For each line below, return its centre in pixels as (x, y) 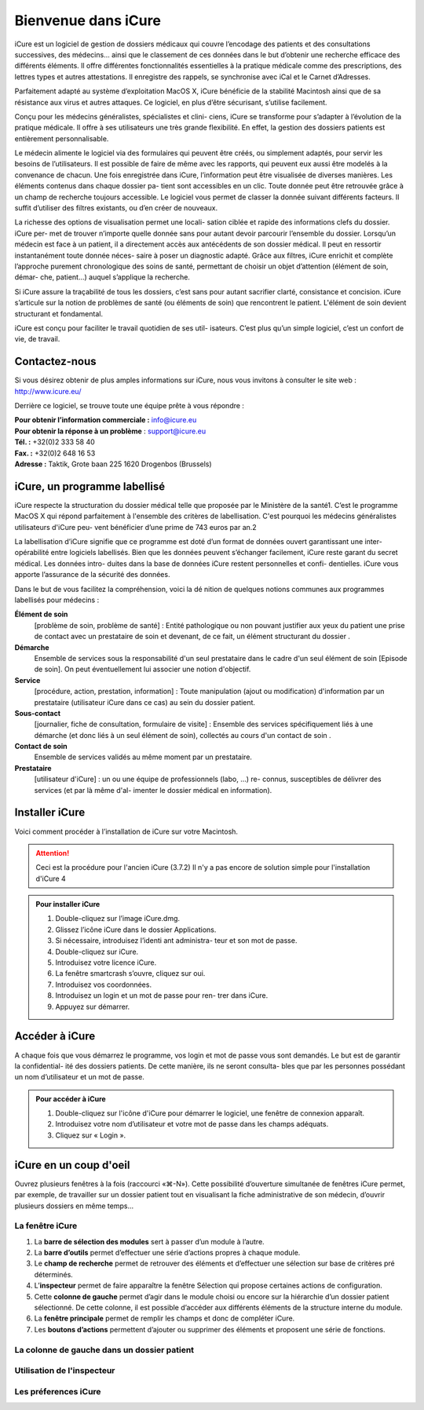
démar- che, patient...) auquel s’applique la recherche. (102, 277)
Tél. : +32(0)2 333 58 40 (55, 442)
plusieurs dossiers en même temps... (74, 1206)
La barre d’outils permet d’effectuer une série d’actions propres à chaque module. (167, 1253)
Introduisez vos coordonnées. (104, 984)
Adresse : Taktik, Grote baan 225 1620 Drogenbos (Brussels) (113, 464)
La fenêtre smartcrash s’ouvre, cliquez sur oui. (130, 973)
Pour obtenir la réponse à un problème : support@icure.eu (110, 431)
